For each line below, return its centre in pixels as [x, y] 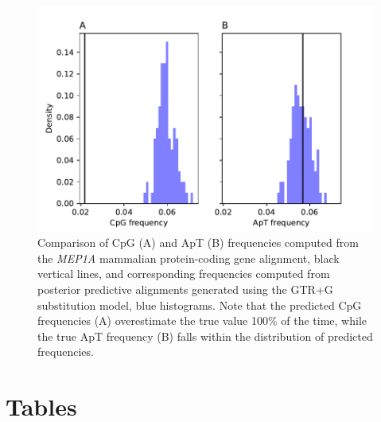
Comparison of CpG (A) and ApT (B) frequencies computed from [198, 242]
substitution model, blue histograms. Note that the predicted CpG [200, 305]
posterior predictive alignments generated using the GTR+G [185, 289]
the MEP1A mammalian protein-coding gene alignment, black [189, 258]
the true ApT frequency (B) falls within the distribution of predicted [205, 336]
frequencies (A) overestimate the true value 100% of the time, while [202, 320]
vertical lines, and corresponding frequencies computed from [184, 274]
